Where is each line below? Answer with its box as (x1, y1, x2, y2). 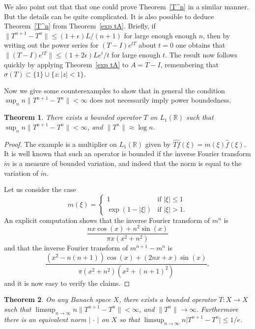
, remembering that (160, 59, 219, 69)
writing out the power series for (4, 40, 99, 50)
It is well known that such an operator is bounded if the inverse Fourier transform (4, 148, 251, 159)
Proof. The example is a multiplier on (4, 138, 117, 149)
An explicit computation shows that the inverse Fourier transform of (4, 215, 210, 225)
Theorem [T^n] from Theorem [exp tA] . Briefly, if (4, 21, 156, 31)
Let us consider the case (4, 184, 76, 194)
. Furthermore (196, 303, 238, 314)
